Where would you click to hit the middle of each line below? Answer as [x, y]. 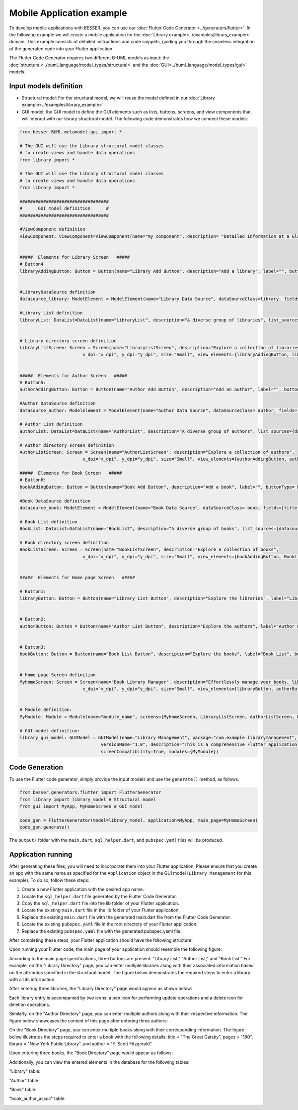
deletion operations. [30, 1005]
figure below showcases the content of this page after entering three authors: [89, 1020]
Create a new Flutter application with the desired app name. [83, 889]
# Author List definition [51, 424]
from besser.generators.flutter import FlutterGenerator [90, 793]
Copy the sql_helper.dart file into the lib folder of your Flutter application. [101, 903]
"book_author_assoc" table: [37, 1099]
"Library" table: [25, 1071]
